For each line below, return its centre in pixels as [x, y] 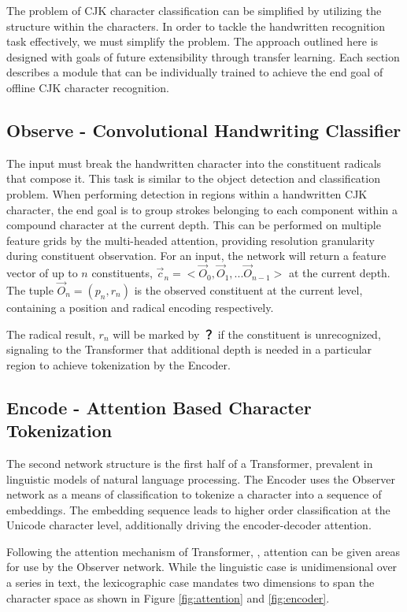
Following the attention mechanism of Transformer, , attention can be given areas [203, 551]
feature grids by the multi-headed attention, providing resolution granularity [191, 240]
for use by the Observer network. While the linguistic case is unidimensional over [202, 567]
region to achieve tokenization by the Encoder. [118, 364]
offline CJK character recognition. [88, 87]
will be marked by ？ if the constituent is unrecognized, [247, 334]
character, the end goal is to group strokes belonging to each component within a [202, 209]
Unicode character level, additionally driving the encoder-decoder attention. [189, 525]
